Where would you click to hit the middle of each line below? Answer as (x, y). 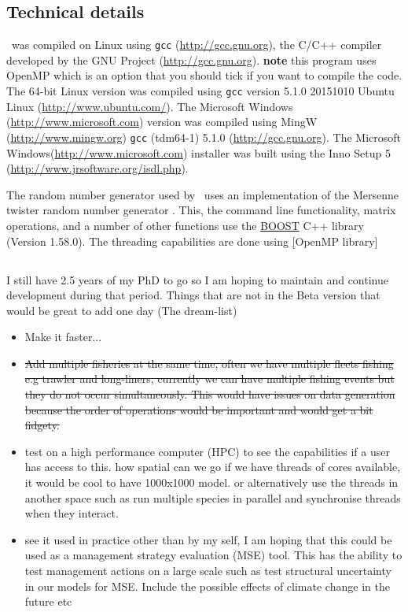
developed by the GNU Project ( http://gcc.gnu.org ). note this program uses (191, 59)
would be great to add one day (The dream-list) (122, 310)
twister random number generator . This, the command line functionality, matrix (201, 210)
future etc (48, 601)
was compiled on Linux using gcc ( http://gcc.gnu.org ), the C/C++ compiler (197, 45)
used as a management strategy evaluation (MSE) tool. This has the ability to (213, 555)
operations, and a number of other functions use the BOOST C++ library (185, 225)
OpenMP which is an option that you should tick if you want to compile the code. (204, 75)
